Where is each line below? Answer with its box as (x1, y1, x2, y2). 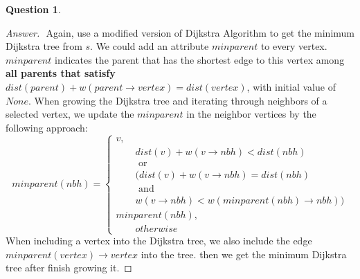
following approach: (6, 120, 88, 134)
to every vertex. (260, 39, 327, 53)
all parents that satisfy (6, 66, 116, 80)
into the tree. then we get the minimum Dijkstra (141, 246, 347, 261)
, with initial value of (246, 79, 336, 93)
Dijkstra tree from (6, 39, 82, 53)
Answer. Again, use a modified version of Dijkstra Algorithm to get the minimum (6, 25, 355, 39)
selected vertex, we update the (6, 107, 134, 121)
